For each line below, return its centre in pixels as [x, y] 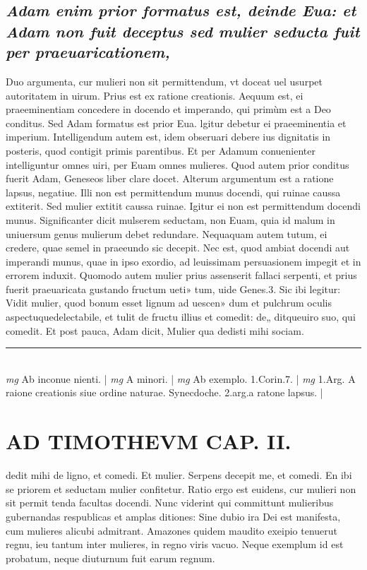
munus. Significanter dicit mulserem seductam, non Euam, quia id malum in [170, 219]
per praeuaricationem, [88, 52]
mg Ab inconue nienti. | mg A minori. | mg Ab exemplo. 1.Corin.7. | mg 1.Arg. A [181, 378]
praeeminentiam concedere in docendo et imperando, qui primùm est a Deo [168, 109]
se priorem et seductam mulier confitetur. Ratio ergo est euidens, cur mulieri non [181, 488]
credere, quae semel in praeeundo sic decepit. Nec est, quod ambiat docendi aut [178, 248]
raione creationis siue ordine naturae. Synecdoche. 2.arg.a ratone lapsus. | [164, 392]
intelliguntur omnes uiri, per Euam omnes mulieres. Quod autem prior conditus [178, 164]
